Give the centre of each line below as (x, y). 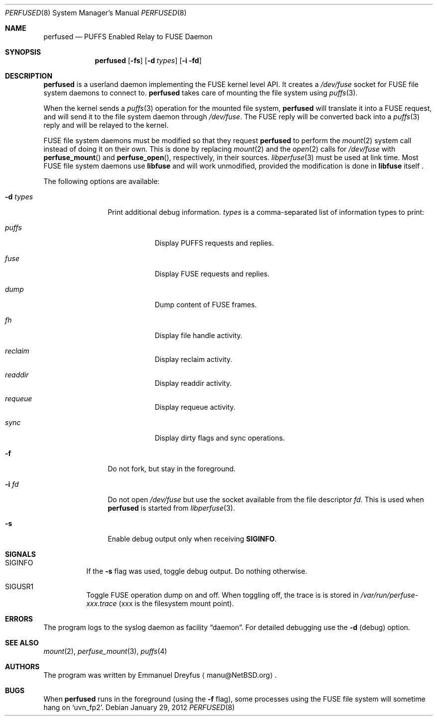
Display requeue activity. (195, 407)
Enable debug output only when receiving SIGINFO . (192, 539)
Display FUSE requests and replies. (212, 274)
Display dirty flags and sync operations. (220, 438)
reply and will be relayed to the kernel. (106, 125)
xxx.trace (102, 603)
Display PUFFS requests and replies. (215, 243)
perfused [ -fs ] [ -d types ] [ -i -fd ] (148, 60)
